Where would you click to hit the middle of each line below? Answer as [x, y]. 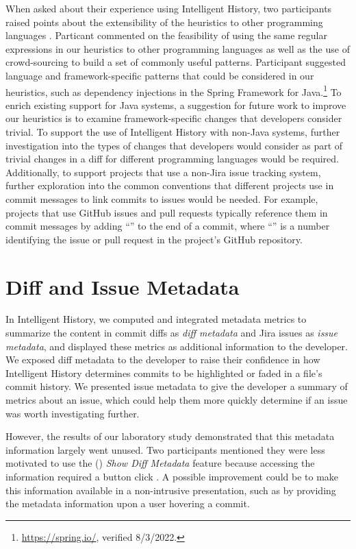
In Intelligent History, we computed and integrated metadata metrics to [156, 319]
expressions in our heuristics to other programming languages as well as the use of [178, 48]
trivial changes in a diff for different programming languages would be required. [172, 159]
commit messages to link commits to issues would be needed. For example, [162, 198]
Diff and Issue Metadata [123, 286]
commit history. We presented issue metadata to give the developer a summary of [177, 386]
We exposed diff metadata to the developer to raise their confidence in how [163, 359]
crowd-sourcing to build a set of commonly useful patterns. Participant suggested [176, 62]
